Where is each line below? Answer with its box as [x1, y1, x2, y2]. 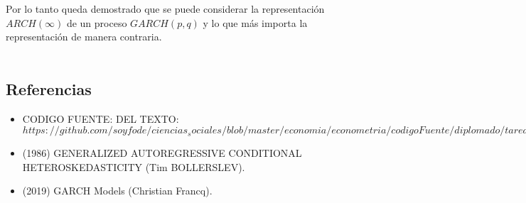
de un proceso [66, 15, 127, 30]
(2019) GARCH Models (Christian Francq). [22, 183, 213, 198]
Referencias [6, 77, 92, 99]
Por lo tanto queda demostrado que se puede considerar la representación [6, 1, 325, 16]
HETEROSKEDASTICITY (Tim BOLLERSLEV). [22, 159, 245, 174]
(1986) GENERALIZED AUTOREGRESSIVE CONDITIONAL [22, 146, 302, 160]
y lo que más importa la [203, 15, 308, 30]
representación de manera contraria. [6, 29, 162, 44]
